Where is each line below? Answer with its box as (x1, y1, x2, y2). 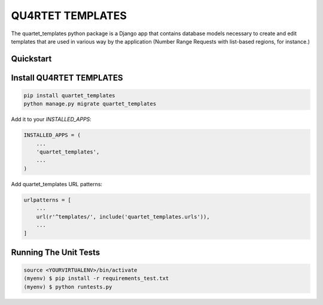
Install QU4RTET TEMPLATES (11, 72, 123, 83)
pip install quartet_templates (23, 92, 116, 98)
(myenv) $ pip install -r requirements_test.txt (23, 275, 169, 282)
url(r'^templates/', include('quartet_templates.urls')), (36, 213, 210, 220)
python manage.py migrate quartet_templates (23, 100, 157, 107)
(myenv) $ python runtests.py (23, 284, 112, 290)
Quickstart (11, 54, 52, 64)
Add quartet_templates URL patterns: (11, 180, 103, 187)
